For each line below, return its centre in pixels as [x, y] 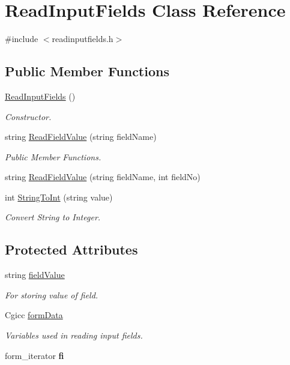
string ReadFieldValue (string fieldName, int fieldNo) [103, 177]
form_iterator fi [35, 355]
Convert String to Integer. [53, 217]
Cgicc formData [34, 315]
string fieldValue [35, 275]
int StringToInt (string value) [59, 197]
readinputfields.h [83, 39]
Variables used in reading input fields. [74, 335]
